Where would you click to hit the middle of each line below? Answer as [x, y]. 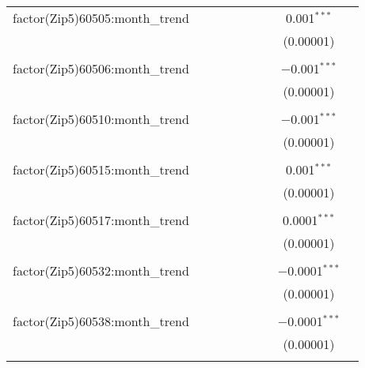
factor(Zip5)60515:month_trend [101, 169]
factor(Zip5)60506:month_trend [101, 68]
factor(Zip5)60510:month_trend [101, 119]
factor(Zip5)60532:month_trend [101, 270]
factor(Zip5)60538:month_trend [101, 321]
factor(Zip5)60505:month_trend [101, 18]
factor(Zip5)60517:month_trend [101, 220]
